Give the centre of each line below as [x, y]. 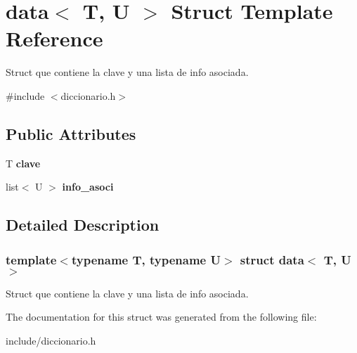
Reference [54, 38]
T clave [23, 163]
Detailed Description [83, 225]
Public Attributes [71, 133]
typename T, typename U [146, 259]
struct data [272, 259]
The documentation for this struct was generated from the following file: [161, 317]
